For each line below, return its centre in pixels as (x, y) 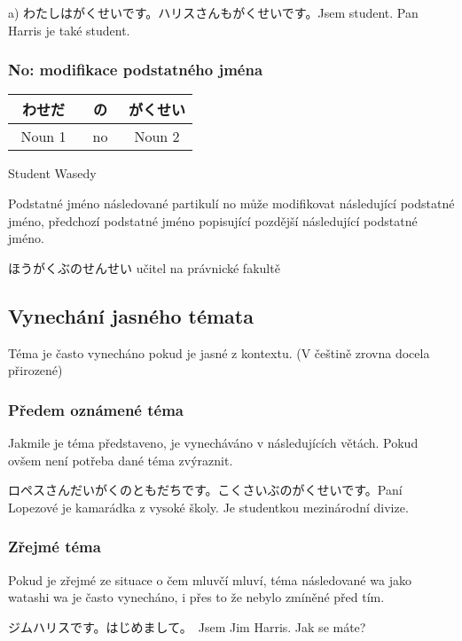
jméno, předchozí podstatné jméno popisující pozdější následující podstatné (213, 220)
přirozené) (35, 370)
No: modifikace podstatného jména (136, 70)
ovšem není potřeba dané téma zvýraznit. (121, 460)
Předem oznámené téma (96, 409)
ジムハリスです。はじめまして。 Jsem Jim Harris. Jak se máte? (187, 626)
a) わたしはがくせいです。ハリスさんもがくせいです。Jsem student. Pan (213, 12)
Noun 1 (43, 137)
